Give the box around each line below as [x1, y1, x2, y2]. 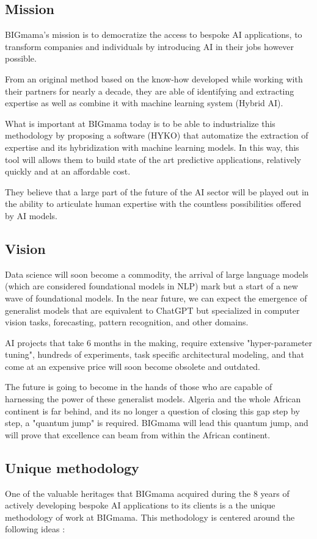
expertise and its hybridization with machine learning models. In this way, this [5, 140, 299, 153]
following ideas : [5, 523, 65, 535]
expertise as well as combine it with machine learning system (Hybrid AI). [5, 96, 283, 109]
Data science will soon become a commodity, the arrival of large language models [5, 267, 308, 280]
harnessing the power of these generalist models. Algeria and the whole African [5, 392, 301, 405]
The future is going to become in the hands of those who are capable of [5, 380, 272, 393]
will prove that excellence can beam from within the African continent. [5, 428, 271, 441]
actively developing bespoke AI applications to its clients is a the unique [5, 499, 275, 512]
